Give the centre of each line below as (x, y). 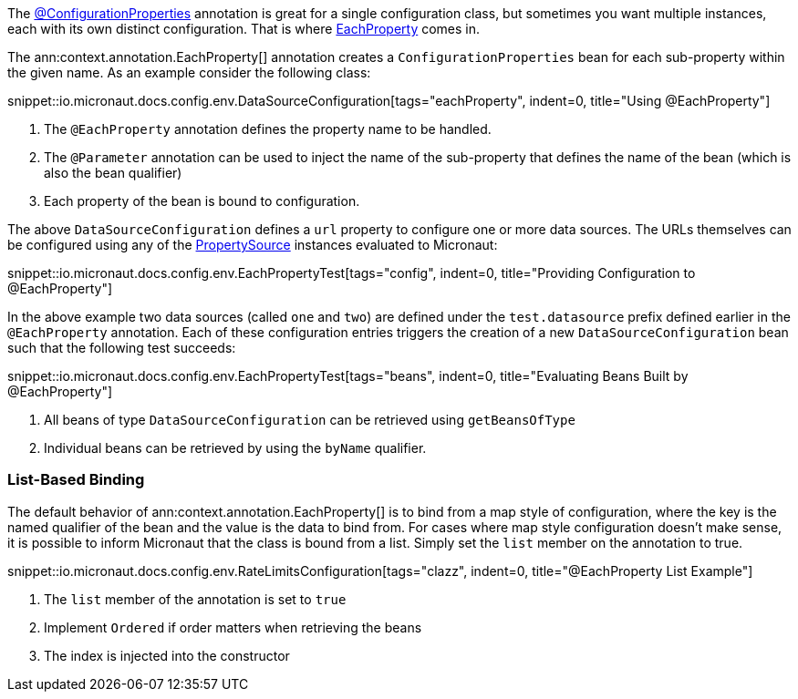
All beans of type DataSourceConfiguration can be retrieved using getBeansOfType (310, 420)
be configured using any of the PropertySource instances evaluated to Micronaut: (253, 245)
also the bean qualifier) (113, 173)
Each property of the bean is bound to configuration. (202, 201)
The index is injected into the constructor (167, 655)
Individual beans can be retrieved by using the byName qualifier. (235, 448)
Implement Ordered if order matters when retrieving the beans (233, 627)
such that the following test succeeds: (122, 348)
